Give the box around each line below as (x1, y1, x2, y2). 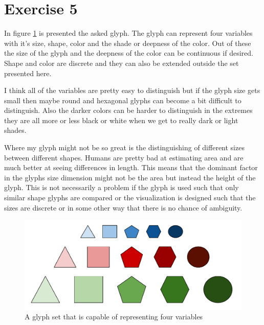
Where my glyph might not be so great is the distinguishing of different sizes (4, 142, 245, 153)
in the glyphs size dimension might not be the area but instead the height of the (4, 172, 256, 182)
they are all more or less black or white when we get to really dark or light (4, 114, 238, 125)
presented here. (4, 67, 52, 78)
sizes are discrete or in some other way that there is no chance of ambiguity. (4, 202, 243, 213)
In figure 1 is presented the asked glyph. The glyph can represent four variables (4, 28, 253, 38)
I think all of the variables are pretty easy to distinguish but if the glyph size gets (4, 85, 260, 96)
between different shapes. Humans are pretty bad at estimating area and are (4, 152, 244, 163)
